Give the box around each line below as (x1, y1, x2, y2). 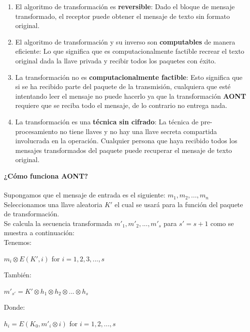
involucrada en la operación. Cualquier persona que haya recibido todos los (15, 136, 237, 146)
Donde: (4, 302, 25, 312)
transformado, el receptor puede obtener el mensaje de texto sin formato (15, 11, 230, 21)
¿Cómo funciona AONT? (4, 170, 88, 181)
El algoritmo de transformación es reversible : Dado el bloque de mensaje (15, 1, 235, 11)
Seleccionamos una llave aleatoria (4, 199, 103, 209)
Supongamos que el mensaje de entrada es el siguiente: (4, 190, 165, 200)
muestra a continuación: (4, 227, 74, 238)
